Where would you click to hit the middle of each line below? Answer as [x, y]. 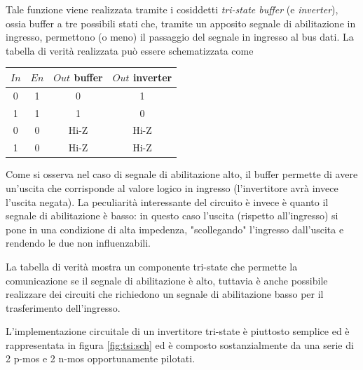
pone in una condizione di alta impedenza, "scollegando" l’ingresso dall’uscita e [175, 229]
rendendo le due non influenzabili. [78, 243]
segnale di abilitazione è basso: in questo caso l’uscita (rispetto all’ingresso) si [172, 215]
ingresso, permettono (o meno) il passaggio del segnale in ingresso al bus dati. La [180, 37]
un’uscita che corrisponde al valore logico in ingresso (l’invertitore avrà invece [172, 187]
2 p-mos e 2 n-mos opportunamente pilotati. [101, 358]
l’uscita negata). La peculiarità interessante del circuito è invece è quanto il [167, 201]
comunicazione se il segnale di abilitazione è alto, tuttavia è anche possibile [167, 280]
